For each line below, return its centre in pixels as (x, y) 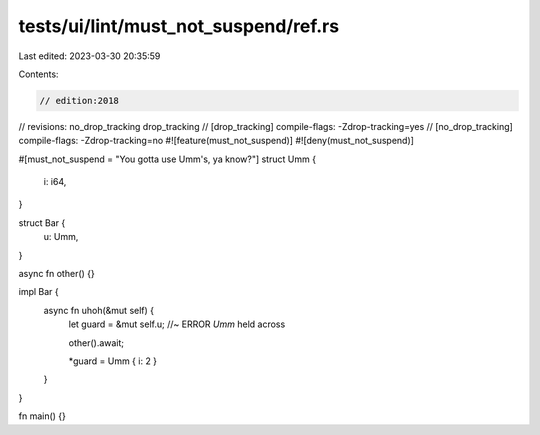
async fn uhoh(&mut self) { (99, 310)
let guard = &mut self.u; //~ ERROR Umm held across (177, 324)
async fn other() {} (56, 274)
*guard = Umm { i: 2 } (113, 361)
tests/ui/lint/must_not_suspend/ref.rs (179, 26)
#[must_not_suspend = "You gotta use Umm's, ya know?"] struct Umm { (167, 159)
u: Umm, (61, 237)
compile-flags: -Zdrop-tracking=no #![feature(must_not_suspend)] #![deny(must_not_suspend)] (216, 141)
